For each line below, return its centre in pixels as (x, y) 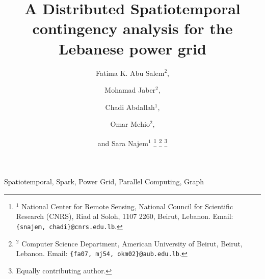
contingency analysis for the (132, 28)
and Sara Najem (123, 143)
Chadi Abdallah (130, 107)
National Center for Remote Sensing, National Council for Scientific (127, 206)
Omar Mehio (130, 124)
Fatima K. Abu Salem (130, 73)
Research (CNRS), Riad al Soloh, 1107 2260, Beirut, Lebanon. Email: (125, 216)
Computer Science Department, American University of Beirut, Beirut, (132, 243)
